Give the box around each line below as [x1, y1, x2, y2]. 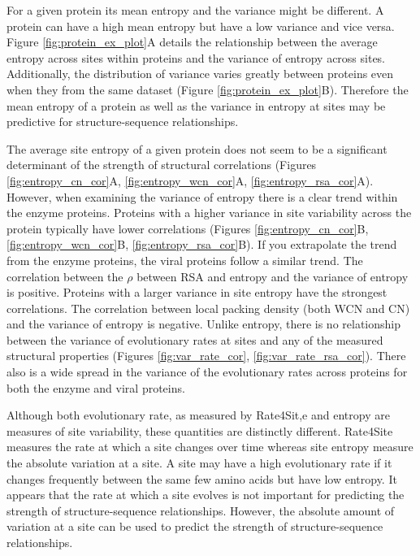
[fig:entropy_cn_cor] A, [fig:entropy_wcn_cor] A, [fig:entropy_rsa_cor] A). [6, 172, 374, 189]
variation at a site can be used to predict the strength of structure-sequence [6, 518, 383, 535]
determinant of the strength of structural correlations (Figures [6, 156, 317, 173]
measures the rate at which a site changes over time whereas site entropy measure [6, 438, 414, 455]
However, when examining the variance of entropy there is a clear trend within [6, 188, 398, 205]
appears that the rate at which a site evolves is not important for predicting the [6, 486, 405, 503]
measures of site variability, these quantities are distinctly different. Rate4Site [6, 422, 393, 439]
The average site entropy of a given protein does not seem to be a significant [6, 140, 388, 157]
